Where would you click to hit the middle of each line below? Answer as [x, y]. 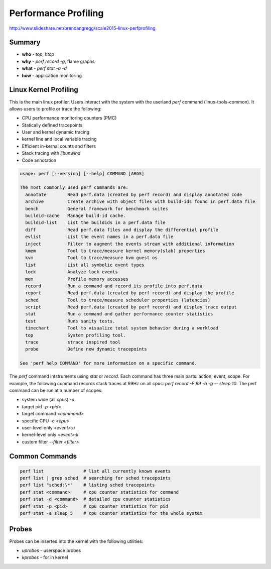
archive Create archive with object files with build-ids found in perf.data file [140, 202]
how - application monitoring [52, 75]
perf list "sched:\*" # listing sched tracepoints [87, 485]
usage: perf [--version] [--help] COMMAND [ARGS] [82, 174]
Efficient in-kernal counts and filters [59, 146]
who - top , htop [38, 54]
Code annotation [39, 160]
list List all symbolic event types [85, 265]
